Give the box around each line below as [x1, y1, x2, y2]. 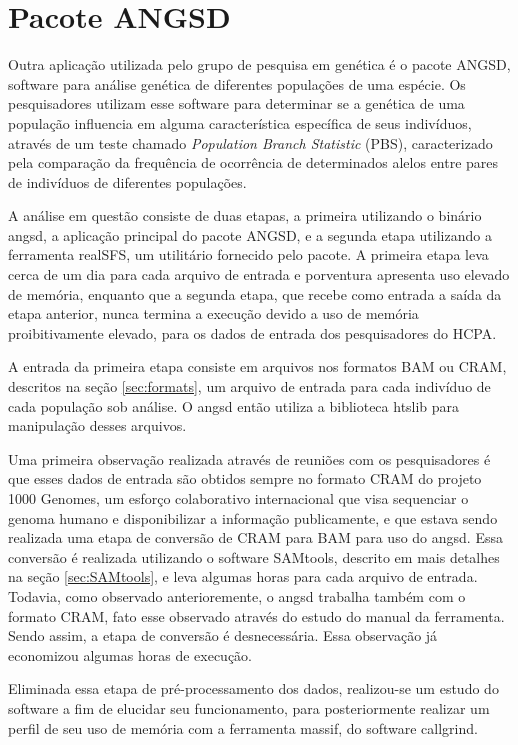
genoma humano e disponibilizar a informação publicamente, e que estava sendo [8, 507, 498, 528]
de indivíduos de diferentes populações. [8, 171, 247, 192]
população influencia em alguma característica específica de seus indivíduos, [8, 112, 472, 133]
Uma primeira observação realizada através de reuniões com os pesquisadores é [8, 448, 491, 469]
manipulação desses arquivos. [8, 415, 187, 436]
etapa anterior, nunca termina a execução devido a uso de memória [8, 303, 419, 324]
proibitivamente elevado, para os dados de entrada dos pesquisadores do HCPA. [8, 322, 497, 343]
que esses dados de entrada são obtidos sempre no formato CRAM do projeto [8, 468, 482, 489]
